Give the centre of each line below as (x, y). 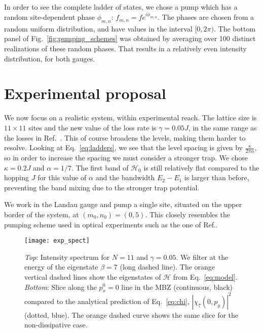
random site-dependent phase (50, 17)
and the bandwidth (125, 177)
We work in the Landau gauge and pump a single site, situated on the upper (123, 204)
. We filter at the (202, 257)
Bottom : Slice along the (61, 287)
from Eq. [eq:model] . (205, 276)
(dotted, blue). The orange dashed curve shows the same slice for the (131, 314)
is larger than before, (217, 177)
